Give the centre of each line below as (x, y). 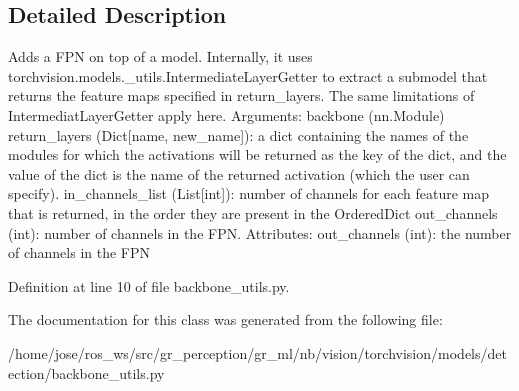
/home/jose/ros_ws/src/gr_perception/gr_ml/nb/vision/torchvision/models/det (257, 352)
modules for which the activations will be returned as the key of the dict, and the (257, 154)
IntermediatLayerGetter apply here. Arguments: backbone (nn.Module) (226, 114)
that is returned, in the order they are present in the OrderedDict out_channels (253, 212)
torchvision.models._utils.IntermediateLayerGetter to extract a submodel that (248, 75)
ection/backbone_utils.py (86, 372)
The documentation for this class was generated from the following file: (225, 319)
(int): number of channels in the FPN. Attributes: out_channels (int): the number (260, 232)
